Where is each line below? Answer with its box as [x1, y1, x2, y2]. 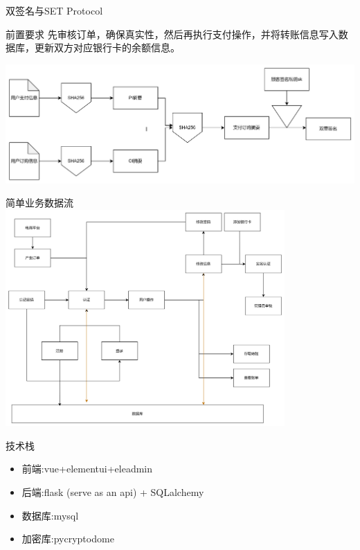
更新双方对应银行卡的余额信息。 [34, 40, 180, 55]
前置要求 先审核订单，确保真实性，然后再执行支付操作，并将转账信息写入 [6, 26, 339, 41]
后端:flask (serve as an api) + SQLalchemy [21, 484, 204, 499]
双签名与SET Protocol [6, 3, 103, 17]
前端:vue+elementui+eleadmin [21, 461, 153, 476]
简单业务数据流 [6, 195, 73, 210]
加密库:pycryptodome [21, 531, 114, 546]
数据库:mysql [21, 508, 79, 522]
